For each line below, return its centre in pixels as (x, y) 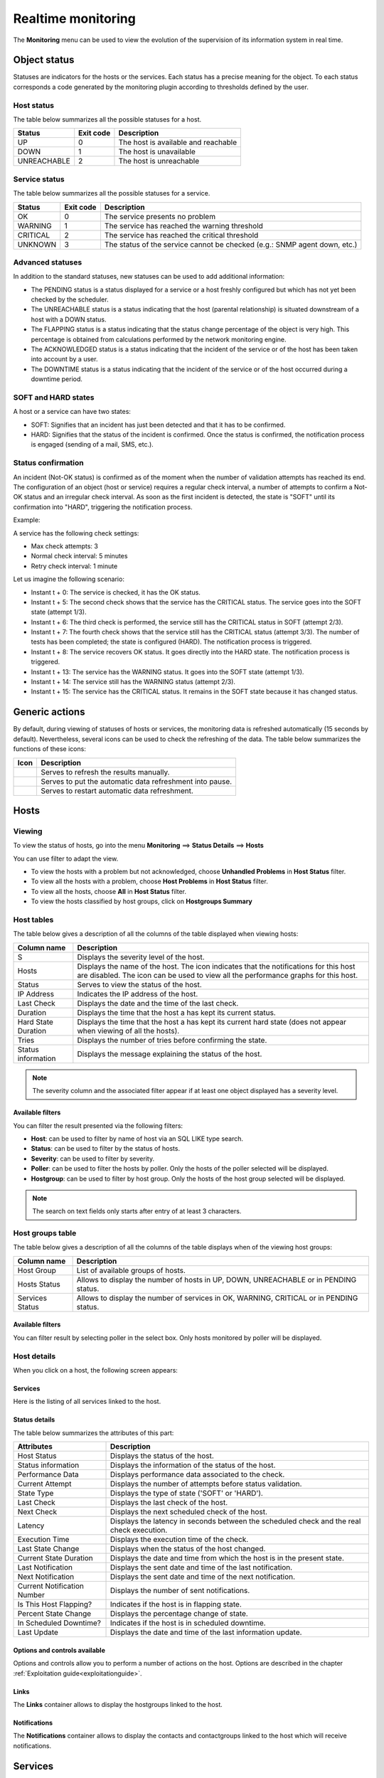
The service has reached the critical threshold (181, 235)
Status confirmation (49, 463)
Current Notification (51, 1586)
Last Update (38, 1632)
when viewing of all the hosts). (128, 1031)
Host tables (33, 920)
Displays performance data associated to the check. (198, 1474)
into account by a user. (64, 359)
